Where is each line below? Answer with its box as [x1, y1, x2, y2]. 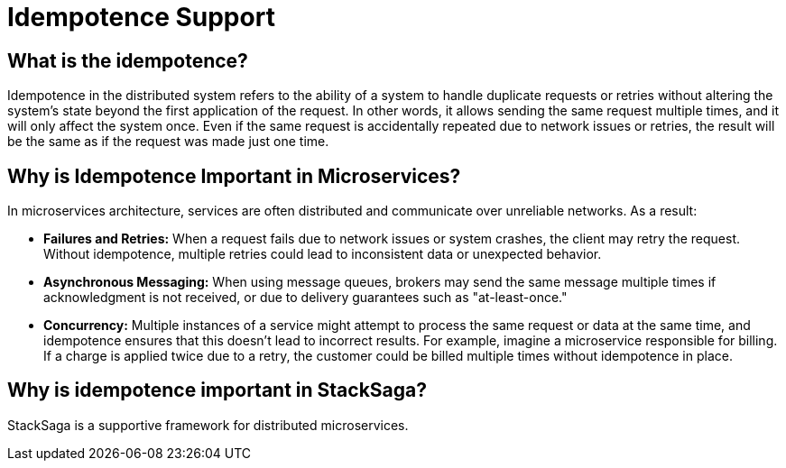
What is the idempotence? [7, 49, 248, 72]
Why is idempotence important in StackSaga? [7, 379, 427, 402]
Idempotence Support [7, 2, 275, 32]
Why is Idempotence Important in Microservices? [7, 164, 461, 188]
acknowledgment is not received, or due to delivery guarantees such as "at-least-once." [43, 289, 568, 306]
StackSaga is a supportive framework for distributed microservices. [7, 417, 409, 433]
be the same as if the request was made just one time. [7, 133, 329, 150]
